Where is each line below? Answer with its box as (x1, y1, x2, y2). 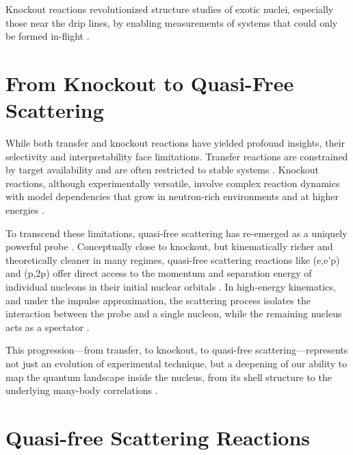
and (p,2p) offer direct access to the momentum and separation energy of (5, 266, 312, 280)
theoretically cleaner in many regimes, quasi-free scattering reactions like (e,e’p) (5, 252, 340, 267)
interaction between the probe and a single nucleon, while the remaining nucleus (5, 306, 342, 321)
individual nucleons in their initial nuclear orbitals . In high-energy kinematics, (5, 280, 336, 294)
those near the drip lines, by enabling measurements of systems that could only (5, 15, 338, 29)
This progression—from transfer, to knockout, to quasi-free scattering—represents (5, 343, 348, 357)
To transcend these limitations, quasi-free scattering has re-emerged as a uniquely (5, 225, 348, 240)
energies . (5, 203, 44, 217)
